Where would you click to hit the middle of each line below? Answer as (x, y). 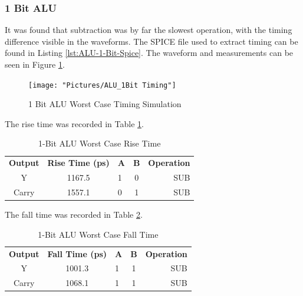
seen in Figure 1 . (35, 64)
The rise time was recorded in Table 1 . (74, 123)
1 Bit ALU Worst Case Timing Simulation (105, 104)
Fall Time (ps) (77, 253)
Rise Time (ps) (78, 163)
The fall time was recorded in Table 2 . (74, 214)
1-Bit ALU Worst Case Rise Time (100, 143)
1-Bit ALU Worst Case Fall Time (98, 234)
